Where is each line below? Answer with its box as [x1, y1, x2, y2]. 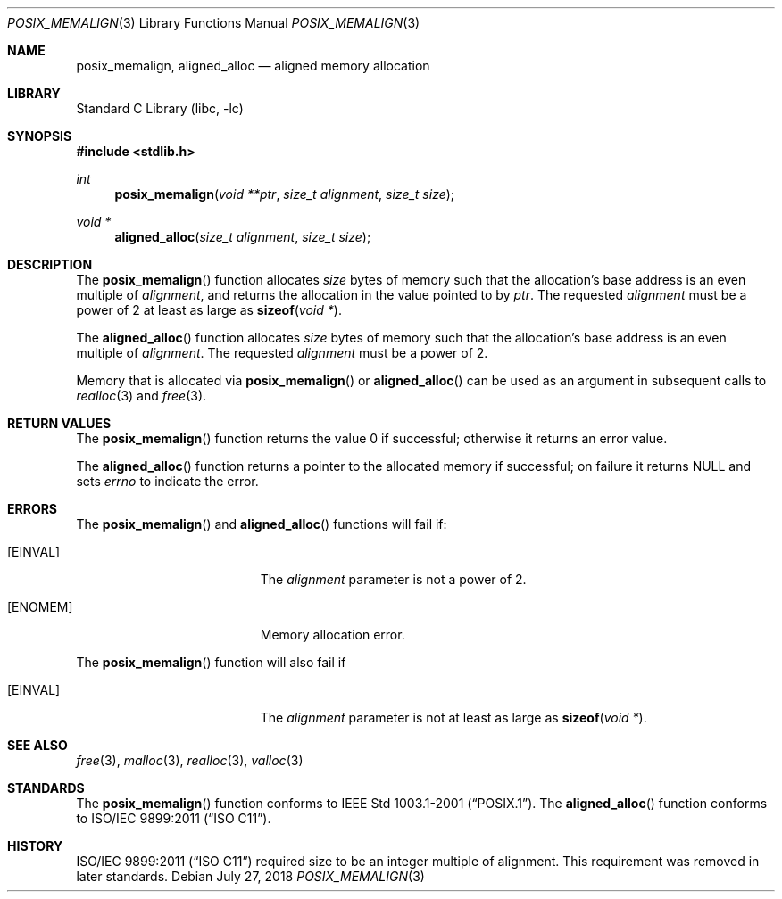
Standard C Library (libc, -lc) [76, 101, 244, 116]
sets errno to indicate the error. [76, 474, 259, 489]
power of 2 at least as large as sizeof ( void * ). [76, 302, 342, 318]
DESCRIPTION [7, 257, 93, 272]
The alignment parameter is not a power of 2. [260, 572, 527, 587]
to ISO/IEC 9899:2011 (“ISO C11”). [76, 811, 271, 826]
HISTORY [7, 838, 63, 854]
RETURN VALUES [7, 416, 112, 431]
